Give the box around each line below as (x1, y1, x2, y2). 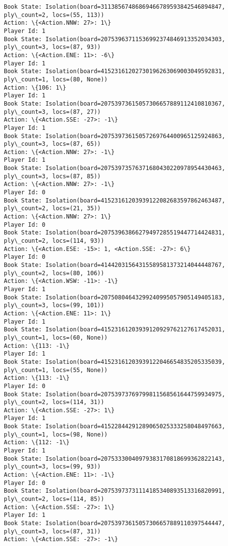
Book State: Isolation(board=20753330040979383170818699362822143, (4, 455, 226, 462)
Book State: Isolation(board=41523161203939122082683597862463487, (4, 197, 226, 204)
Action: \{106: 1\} (4, 84, 66, 91)
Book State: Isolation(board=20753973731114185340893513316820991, (4, 487, 226, 495)
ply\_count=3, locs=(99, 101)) (4, 302, 104, 309)
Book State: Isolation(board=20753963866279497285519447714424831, (4, 229, 226, 236)
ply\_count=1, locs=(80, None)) (4, 76, 108, 83)
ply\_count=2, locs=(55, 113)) (4, 11, 104, 18)
